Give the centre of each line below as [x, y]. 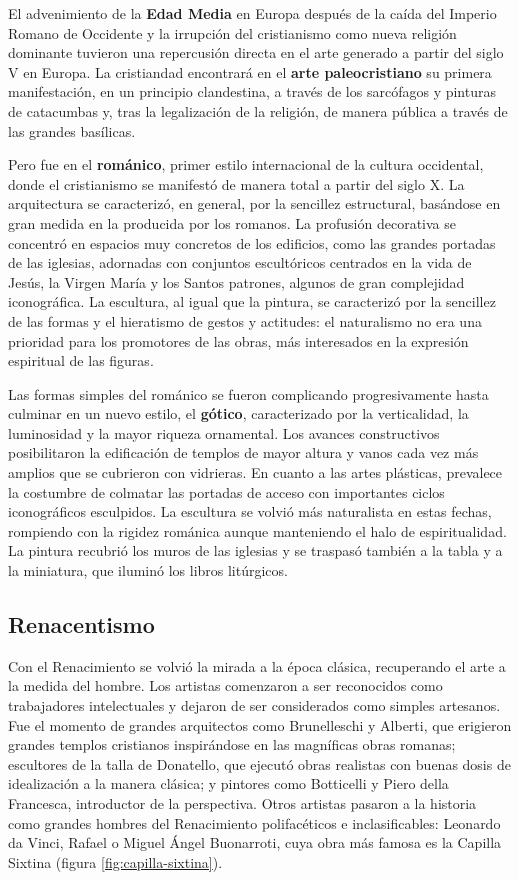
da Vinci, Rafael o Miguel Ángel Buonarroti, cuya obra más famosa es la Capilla [255, 842]
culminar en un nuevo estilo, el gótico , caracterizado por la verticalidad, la [238, 413]
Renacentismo [81, 624]
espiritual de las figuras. [81, 360]
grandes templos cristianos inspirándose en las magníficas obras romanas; [232, 744]
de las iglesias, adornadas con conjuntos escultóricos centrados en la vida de [240, 262]
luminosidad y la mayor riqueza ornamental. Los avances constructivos [224, 432]
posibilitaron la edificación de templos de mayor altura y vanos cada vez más [243, 452]
